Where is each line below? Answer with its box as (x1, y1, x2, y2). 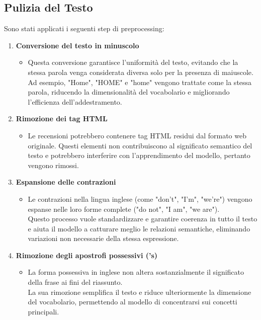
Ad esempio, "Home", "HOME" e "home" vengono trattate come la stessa (28, 76, 252, 87)
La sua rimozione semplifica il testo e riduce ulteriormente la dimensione (28, 286, 251, 297)
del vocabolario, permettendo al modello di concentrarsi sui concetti (28, 296, 237, 307)
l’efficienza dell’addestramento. (28, 96, 122, 107)
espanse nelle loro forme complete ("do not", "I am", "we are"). (28, 203, 220, 214)
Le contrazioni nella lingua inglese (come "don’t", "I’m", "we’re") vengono (28, 193, 252, 204)
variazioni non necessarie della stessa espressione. (28, 233, 179, 244)
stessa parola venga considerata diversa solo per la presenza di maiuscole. (28, 66, 253, 77)
